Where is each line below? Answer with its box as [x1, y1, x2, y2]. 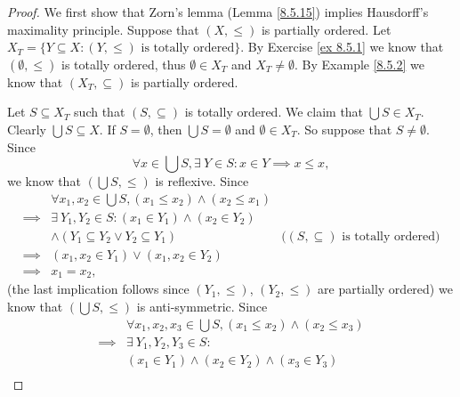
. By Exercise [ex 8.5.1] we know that [240, 37, 444, 56]
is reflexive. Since [155, 172, 249, 190]
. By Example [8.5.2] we [295, 54, 424, 73]
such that [74, 102, 125, 121]
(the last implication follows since [7, 280, 190, 298]
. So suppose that [296, 119, 392, 138]
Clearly [7, 119, 46, 138]
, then [149, 119, 182, 138]
